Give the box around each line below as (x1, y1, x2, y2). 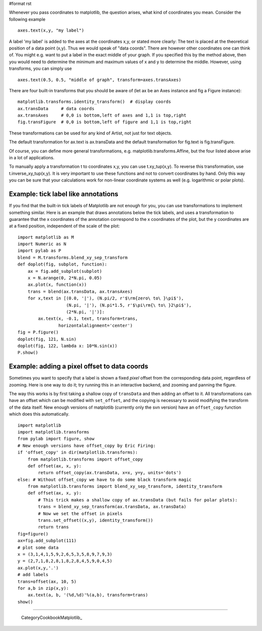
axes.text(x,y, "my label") (17, 28, 84, 33)
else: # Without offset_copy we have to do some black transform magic (17, 477, 192, 482)
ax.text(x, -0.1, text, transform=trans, (38, 316, 138, 321)
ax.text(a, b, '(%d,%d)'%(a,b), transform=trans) (27, 592, 148, 598)
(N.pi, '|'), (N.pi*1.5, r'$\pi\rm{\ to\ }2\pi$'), (66, 302, 192, 308)
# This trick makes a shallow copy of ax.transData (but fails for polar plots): (38, 497, 238, 502)
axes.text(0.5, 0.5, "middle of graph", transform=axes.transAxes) (17, 77, 181, 83)
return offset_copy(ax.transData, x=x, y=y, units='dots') (38, 470, 181, 476)
